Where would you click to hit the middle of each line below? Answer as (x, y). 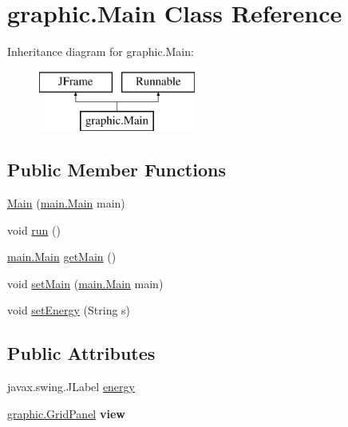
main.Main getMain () (62, 257)
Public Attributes (81, 353)
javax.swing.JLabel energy (71, 387)
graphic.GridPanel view (66, 413)
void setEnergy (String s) (69, 310)
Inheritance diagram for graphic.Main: (101, 51)
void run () (34, 229)
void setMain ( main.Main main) (85, 283)
